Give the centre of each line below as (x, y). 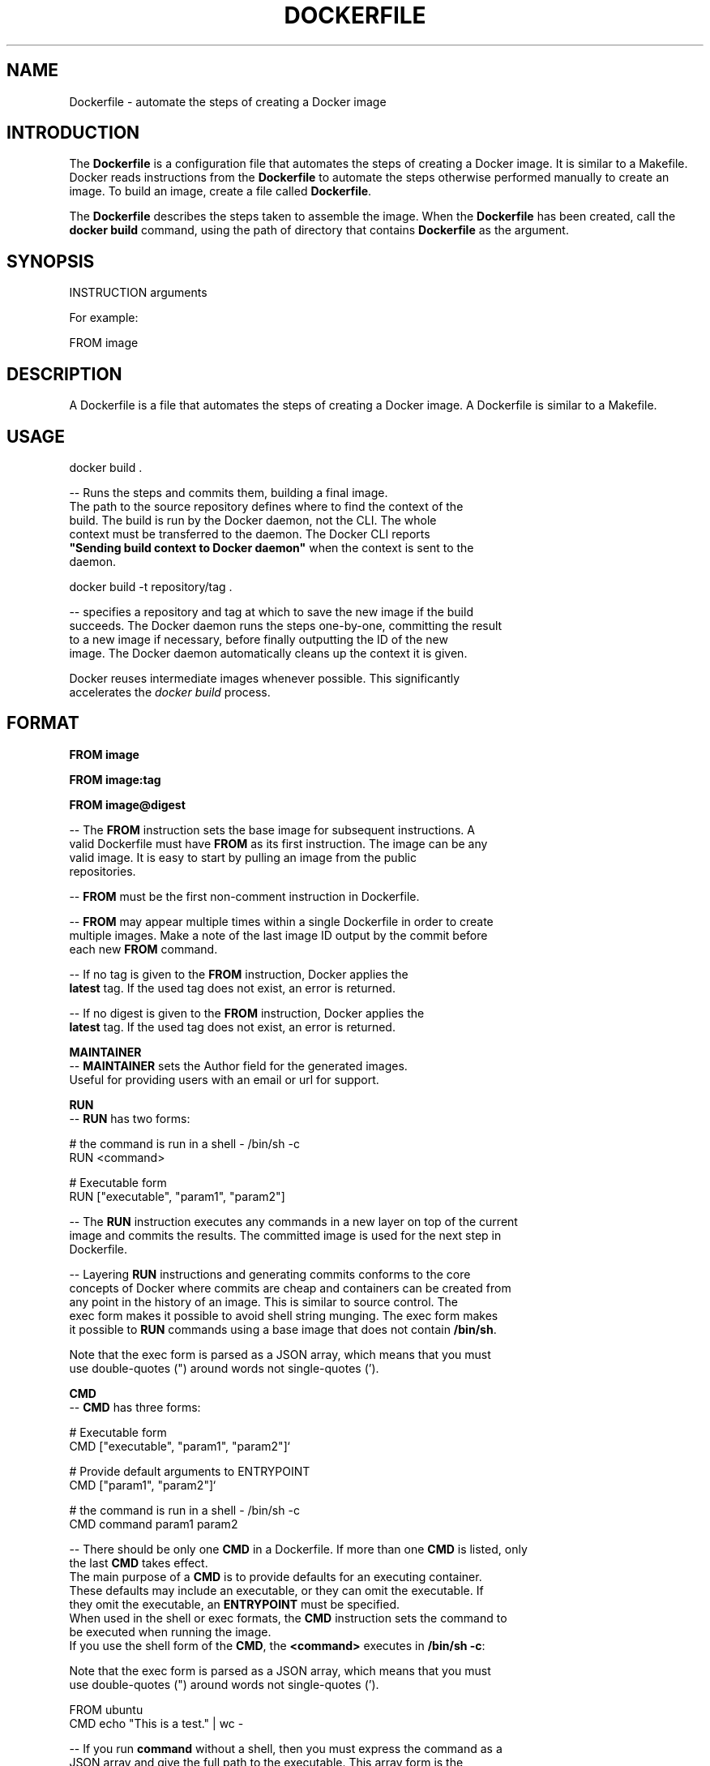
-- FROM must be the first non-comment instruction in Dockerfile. (244, 896)
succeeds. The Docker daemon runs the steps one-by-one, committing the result (286, 625)
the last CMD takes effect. (139, 1562)
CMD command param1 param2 (154, 1524)
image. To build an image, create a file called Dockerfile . (220, 191)
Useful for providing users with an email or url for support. (224, 1079)
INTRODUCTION (73, 133)
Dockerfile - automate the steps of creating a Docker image (228, 101)
